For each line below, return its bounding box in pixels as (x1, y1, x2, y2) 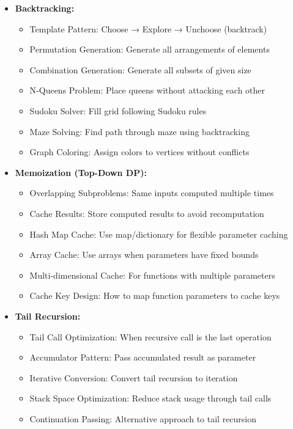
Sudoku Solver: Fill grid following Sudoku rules (29, 104, 207, 117)
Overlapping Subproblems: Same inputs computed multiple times (29, 186, 274, 199)
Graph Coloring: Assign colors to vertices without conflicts (29, 145, 250, 158)
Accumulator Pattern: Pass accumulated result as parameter (29, 351, 256, 364)
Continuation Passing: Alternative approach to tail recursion (29, 412, 257, 425)
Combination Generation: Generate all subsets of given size (29, 63, 251, 76)
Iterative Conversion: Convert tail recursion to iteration (29, 371, 238, 384)
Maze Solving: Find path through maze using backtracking (29, 125, 250, 137)
